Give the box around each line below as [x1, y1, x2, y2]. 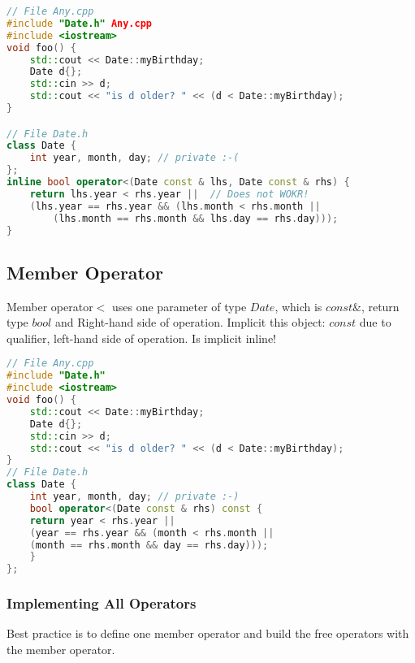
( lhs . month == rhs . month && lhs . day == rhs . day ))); [53, 212, 339, 224]
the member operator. [6, 640, 115, 657]
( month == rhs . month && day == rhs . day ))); [29, 539, 269, 551]
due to [359, 314, 391, 331]
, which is [275, 297, 322, 314]
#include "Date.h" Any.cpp [6, 17, 153, 29]
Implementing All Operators [6, 593, 197, 613]
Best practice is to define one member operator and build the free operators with [6, 625, 409, 642]
